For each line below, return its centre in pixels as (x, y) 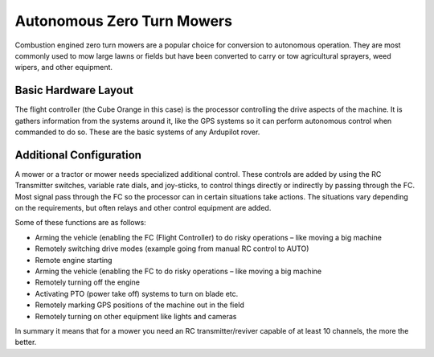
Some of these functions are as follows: (80, 223)
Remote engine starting (74, 260)
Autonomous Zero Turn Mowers (124, 21)
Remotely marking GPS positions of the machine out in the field (140, 305)
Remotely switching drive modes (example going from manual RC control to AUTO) (172, 248)
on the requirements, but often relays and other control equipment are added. (143, 208)
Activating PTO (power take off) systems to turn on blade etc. (137, 293)
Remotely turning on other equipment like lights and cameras (136, 316)
